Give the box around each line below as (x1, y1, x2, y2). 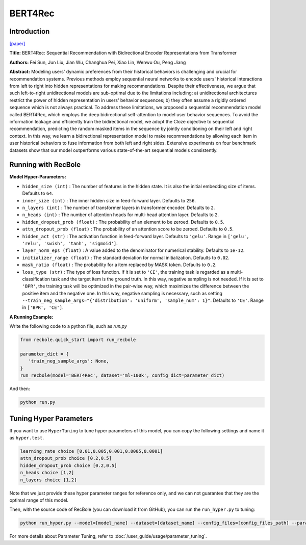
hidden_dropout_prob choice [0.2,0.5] (20, 462, 117, 469)
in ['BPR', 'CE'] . (22, 304, 64, 310)
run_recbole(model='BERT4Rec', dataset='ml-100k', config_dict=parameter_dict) (20, 373, 225, 378)
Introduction (9, 27, 50, 36)
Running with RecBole (9, 161, 81, 169)
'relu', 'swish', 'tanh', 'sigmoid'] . (22, 240, 118, 246)
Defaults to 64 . (22, 190, 54, 196)
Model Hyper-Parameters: (9, 174, 66, 180)
